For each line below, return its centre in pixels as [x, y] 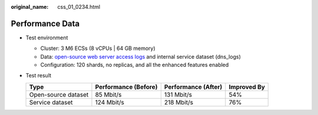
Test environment [47, 38]
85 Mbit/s [108, 94]
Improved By [247, 87]
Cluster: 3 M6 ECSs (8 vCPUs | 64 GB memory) [98, 48]
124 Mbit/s [110, 102]
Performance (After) [193, 87]
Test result [39, 76]
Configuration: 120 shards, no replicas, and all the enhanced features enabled [135, 65]
